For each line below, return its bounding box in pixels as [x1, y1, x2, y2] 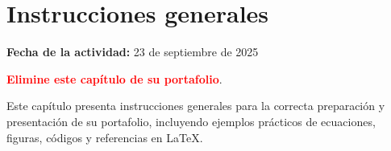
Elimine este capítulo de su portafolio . [6, 70, 223, 87]
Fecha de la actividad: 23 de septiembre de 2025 [6, 43, 259, 60]
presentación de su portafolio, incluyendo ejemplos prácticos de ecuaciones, [6, 112, 376, 129]
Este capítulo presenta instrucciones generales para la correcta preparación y [6, 97, 385, 114]
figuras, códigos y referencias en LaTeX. [6, 129, 203, 145]
